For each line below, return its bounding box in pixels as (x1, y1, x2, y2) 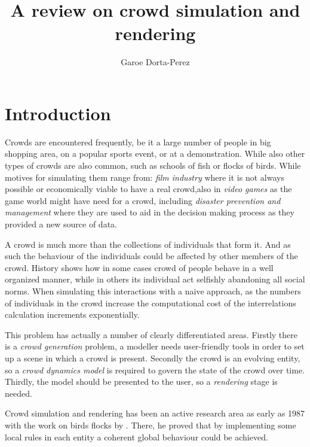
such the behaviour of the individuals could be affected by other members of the (5, 250, 298, 262)
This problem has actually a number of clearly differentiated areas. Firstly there (5, 328, 297, 340)
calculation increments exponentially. (5, 308, 140, 321)
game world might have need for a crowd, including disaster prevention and (5, 194, 281, 206)
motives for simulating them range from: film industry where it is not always (5, 171, 284, 183)
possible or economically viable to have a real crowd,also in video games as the (5, 183, 292, 195)
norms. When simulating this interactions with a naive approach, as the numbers (5, 284, 301, 297)
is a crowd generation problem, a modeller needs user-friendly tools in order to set (5, 340, 305, 352)
